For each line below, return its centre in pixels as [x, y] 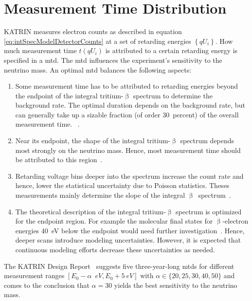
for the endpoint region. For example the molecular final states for [114, 221]
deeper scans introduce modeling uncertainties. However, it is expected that [128, 240]
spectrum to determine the [173, 95]
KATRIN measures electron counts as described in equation [93, 31]
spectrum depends [207, 141]
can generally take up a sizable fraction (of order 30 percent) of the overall [127, 114]
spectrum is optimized [209, 211]
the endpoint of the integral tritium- [69, 95]
